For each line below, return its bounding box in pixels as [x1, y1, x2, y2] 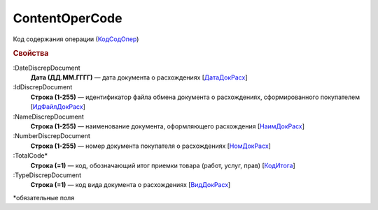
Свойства [13, 49, 49, 59]
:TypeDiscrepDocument [13, 171, 82, 179]
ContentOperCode [13, 10, 122, 26]
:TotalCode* [13, 151, 48, 160]
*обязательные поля [13, 193, 75, 202]
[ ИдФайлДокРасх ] [30, 103, 85, 111]
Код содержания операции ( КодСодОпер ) [13, 35, 139, 43]
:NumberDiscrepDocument [13, 132, 91, 140]
